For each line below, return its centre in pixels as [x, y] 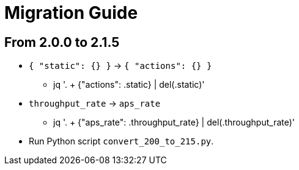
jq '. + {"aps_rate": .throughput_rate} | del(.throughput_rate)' [174, 122]
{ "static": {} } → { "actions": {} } [120, 66]
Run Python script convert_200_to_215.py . [121, 141]
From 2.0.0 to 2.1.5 [62, 42]
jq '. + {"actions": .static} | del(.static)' [129, 85]
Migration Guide [71, 13]
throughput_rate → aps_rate [95, 104]
